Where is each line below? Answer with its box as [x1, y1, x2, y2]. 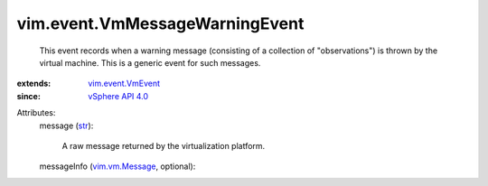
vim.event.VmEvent [88, 78, 161, 89]
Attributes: [16, 107, 56, 118]
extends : [16, 78, 52, 89]
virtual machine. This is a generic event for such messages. [39, 57, 261, 68]
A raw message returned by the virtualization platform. [61, 140, 266, 151]
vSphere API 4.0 [88, 90, 149, 101]
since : [16, 90, 41, 101]
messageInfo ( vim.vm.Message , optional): [39, 161, 196, 172]
